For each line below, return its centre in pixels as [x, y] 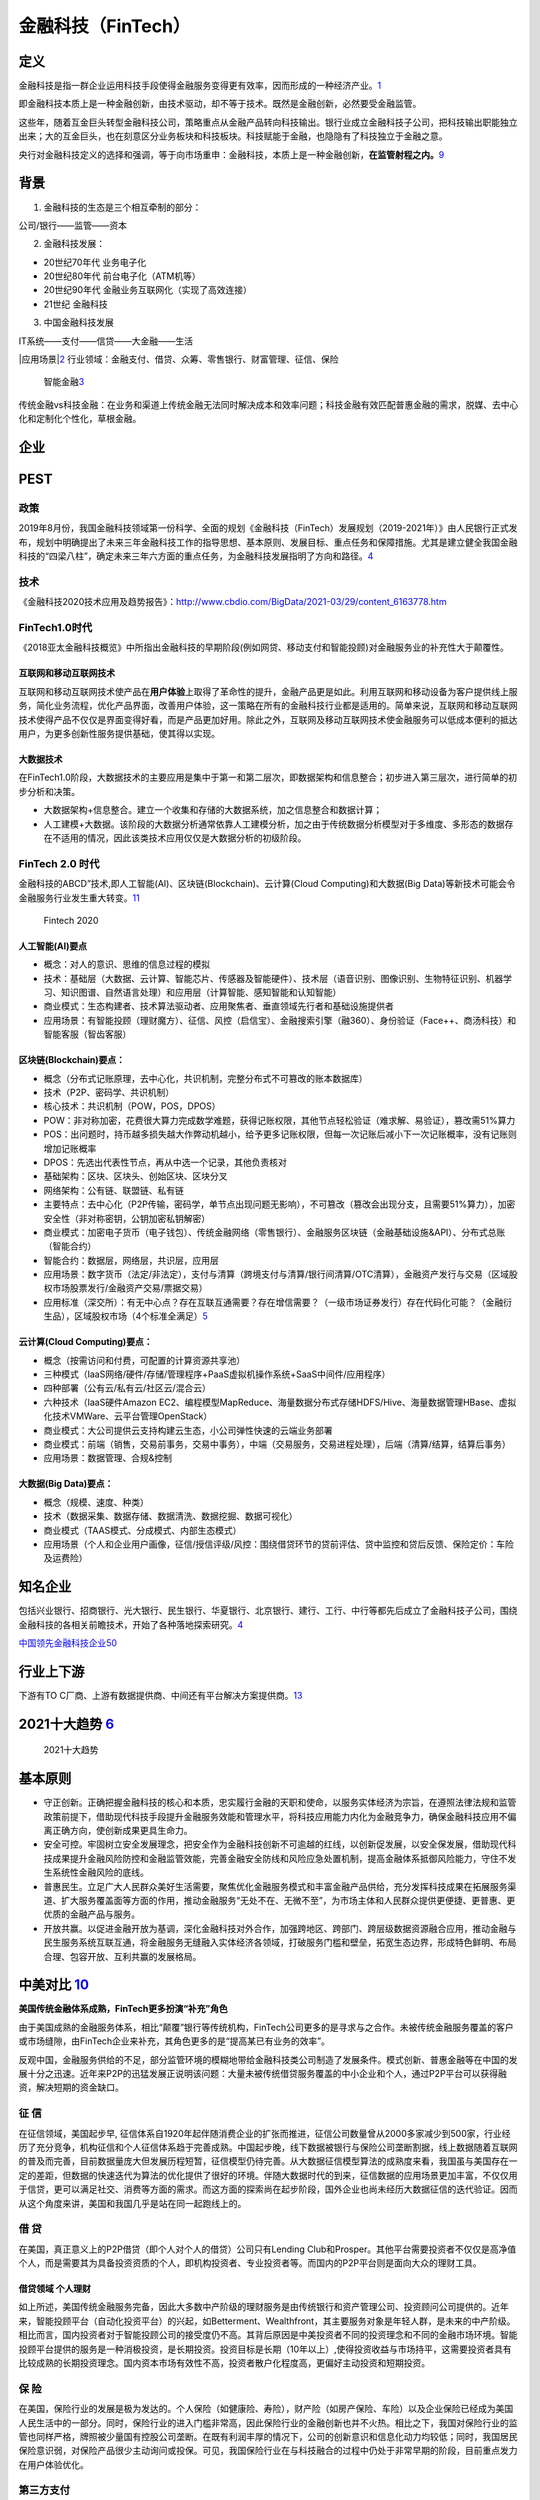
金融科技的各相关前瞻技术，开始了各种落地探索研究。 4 [131, 1624]
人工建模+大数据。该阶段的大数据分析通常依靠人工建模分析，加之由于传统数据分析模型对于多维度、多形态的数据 [274, 824]
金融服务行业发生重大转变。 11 [79, 897]
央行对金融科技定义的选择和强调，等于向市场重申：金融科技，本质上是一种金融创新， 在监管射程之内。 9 [231, 154]
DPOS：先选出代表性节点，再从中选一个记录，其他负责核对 [165, 1162]
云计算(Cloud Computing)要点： [85, 1342]
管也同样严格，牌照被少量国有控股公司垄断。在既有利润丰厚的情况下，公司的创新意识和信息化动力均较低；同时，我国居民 [268, 2436]
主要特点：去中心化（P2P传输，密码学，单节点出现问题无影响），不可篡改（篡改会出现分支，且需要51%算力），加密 [279, 1204]
